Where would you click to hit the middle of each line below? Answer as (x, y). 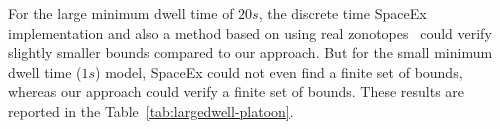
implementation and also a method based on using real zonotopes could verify (250, 32)
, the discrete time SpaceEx (342, 13)
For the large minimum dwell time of (121, 13)
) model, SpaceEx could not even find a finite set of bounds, (279, 71)
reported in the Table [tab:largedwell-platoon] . (151, 110)
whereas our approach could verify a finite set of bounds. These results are (236, 91)
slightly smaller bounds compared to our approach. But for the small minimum (250, 52)
